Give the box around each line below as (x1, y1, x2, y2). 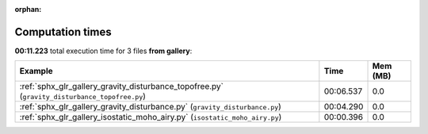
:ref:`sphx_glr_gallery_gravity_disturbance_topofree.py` (19, 81, 224, 92)
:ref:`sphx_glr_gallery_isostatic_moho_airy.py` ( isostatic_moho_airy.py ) (19, 112, 282, 123)
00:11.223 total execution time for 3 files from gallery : (14, 46, 193, 56)
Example (19, 66, 53, 77)
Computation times (14, 25, 112, 39)
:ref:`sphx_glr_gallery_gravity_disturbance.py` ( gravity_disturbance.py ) (19, 101, 281, 113)
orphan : (14, 5, 42, 13)
